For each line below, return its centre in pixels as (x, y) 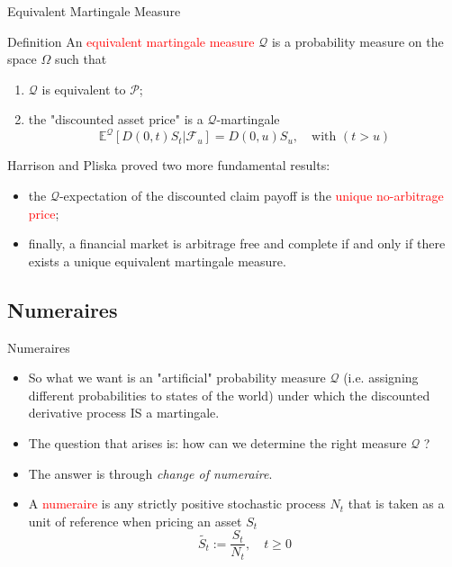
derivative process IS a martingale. (124, 413)
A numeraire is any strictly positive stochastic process (177, 504)
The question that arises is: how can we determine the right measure (217, 443)
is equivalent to (84, 89)
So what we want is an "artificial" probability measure (177, 378)
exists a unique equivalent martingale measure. (157, 261)
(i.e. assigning (381, 378)
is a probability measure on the (357, 41)
